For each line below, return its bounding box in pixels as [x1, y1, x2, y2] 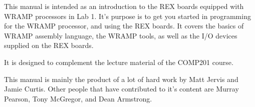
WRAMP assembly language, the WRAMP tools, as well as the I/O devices [4, 30, 237, 40]
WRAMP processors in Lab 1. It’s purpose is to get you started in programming [4, 10, 251, 21]
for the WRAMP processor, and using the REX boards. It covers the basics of [4, 20, 244, 31]
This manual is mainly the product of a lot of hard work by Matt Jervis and [4, 73, 238, 84]
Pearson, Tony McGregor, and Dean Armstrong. [4, 93, 152, 103]
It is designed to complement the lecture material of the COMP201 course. [4, 56, 233, 67]
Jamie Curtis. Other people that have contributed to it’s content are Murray [4, 83, 239, 94]
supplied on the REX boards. [4, 40, 94, 50]
